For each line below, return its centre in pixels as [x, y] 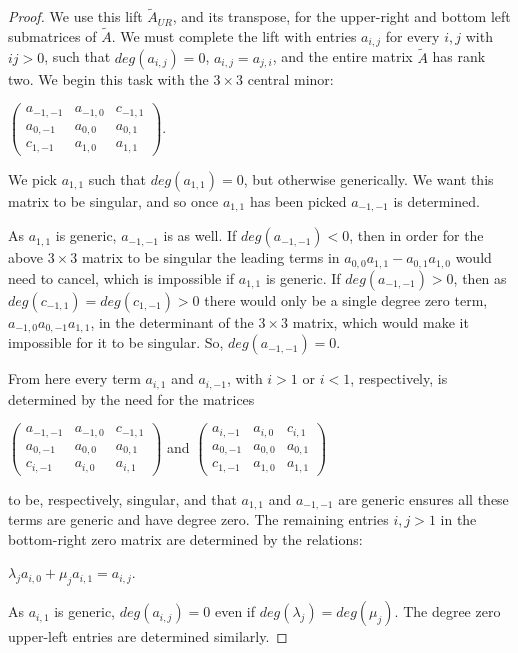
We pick [32, 178]
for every [412, 36]
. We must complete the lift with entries [234, 36]
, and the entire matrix [342, 56]
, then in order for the [416, 235]
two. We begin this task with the [108, 78]
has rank [459, 56]
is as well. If [200, 235]
